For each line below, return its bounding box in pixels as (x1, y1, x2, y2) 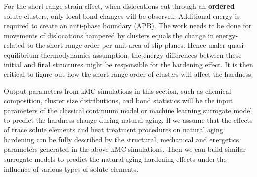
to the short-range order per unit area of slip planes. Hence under (27, 40, 226, 50)
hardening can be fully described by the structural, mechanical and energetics (4, 134, 239, 144)
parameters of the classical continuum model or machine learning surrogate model (4, 105, 252, 115)
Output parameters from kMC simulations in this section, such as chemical (4, 85, 231, 96)
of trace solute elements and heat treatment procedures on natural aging (4, 124, 223, 135)
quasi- (227, 40, 246, 50)
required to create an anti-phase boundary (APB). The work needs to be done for (4, 20, 252, 31)
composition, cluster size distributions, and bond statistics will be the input (4, 95, 233, 106)
